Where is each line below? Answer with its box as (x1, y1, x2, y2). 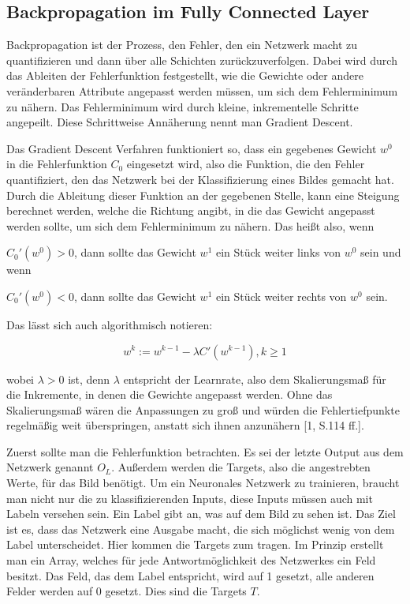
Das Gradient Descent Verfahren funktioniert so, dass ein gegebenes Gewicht (6, 140, 377, 156)
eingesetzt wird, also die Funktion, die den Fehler (126, 156, 365, 172)
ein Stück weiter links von (215, 244, 341, 261)
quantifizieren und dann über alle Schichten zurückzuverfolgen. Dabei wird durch (6, 51, 397, 68)
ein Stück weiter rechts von (215, 287, 347, 304)
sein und (360, 244, 401, 261)
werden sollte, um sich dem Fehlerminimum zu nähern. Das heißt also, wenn (6, 217, 375, 234)
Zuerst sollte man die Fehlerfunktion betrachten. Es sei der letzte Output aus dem (6, 443, 404, 460)
